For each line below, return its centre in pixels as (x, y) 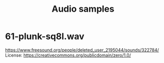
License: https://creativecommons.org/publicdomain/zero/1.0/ (68, 55)
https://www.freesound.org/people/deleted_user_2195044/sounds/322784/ (82, 50)
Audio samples (83, 9)
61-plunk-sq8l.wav (45, 36)
